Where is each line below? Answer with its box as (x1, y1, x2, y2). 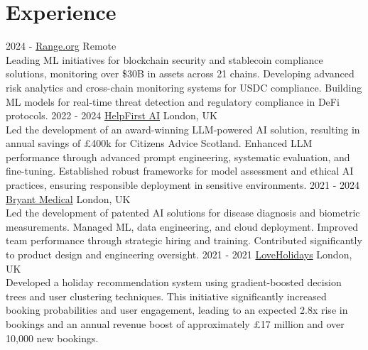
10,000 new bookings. (6, 330, 99, 345)
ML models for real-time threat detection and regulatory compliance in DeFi (6, 94, 340, 109)
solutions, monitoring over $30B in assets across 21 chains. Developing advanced (6, 66, 355, 81)
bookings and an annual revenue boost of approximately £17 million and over (6, 317, 345, 331)
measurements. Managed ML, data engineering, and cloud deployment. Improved (6, 219, 358, 234)
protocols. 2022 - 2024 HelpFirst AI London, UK (6, 108, 217, 123)
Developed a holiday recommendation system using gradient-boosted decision (6, 275, 342, 290)
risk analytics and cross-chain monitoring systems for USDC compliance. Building (6, 80, 362, 94)
